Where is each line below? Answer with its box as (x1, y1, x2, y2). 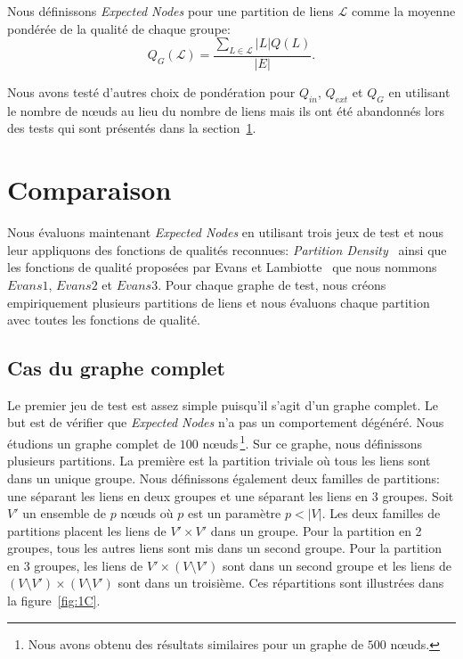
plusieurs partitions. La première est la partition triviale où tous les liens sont (7, 451, 431, 470)
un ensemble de (22, 504, 106, 523)
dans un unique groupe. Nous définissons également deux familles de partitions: (7, 468, 440, 487)
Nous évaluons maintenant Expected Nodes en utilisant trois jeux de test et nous (7, 223, 444, 242)
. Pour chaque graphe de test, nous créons (158, 275, 386, 293)
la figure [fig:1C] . (7, 591, 101, 610)
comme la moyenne (351, 2, 456, 20)
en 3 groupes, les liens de (7, 556, 143, 574)
